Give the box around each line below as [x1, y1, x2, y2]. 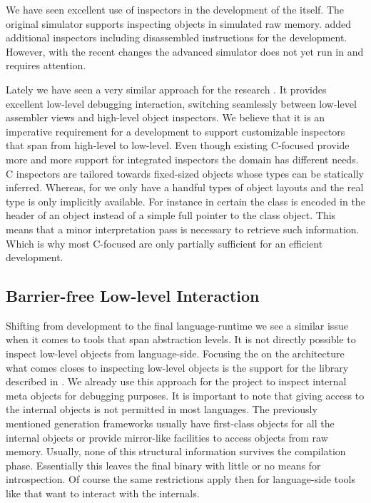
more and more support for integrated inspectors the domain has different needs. [6, 151, 359, 166]
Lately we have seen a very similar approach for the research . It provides [6, 81, 327, 96]
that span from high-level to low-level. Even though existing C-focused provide [6, 138, 350, 153]
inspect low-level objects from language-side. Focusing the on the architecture [6, 346, 345, 361]
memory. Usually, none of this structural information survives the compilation [6, 444, 346, 459]
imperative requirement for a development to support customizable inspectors [6, 123, 345, 138]
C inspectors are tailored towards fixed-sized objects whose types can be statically [6, 166, 364, 181]
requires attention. [6, 58, 86, 73]
